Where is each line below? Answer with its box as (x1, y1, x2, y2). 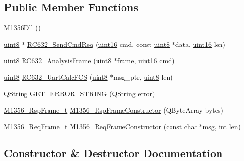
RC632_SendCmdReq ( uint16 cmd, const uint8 (27, 39, 170, 49)
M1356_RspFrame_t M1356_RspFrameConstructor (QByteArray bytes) (4, 105, 223, 115)
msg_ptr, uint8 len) (113, 71, 173, 82)
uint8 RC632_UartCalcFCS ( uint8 (4, 71, 108, 82)
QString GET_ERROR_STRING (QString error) (4, 88, 155, 98)
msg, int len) (202, 121, 241, 131)
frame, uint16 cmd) (117, 55, 175, 66)
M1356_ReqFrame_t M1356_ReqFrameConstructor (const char (4, 121, 197, 131)
